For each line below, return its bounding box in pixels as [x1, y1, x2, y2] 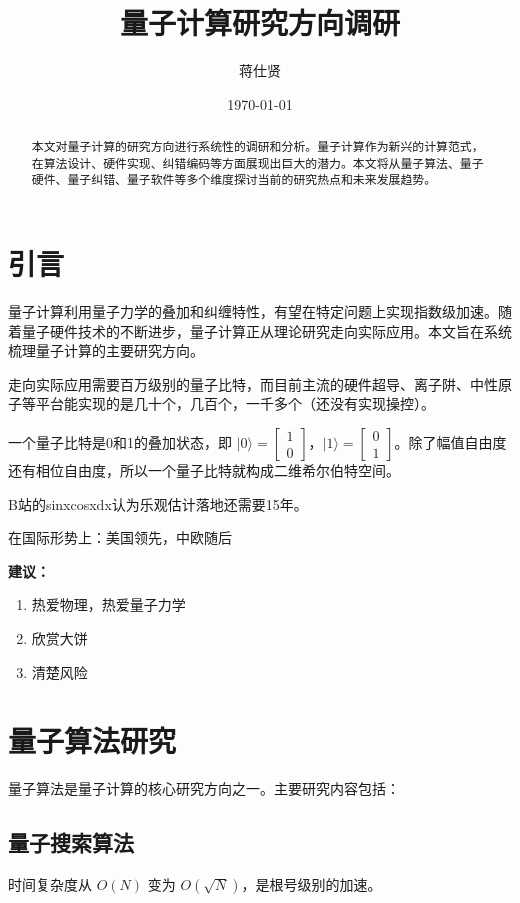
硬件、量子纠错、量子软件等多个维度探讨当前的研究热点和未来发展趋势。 [31, 171, 437, 188]
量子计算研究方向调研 [119, 2, 400, 43]
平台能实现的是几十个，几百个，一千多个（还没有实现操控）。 [35, 393, 435, 414]
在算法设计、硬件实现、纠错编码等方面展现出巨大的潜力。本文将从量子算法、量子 [31, 154, 484, 171]
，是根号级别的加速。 [241, 874, 382, 895]
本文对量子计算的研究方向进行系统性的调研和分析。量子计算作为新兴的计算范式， [31, 138, 484, 155]
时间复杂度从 [8, 874, 92, 895]
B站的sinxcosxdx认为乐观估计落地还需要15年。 [8, 493, 308, 514]
